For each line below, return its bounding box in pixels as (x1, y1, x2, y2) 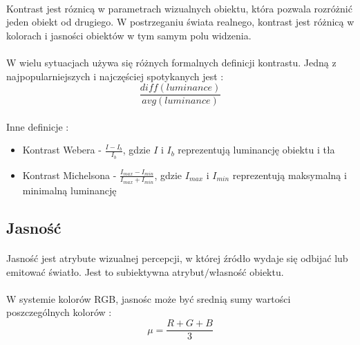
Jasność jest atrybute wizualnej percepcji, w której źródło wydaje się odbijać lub (6, 251, 348, 265)
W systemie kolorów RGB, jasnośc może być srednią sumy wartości (6, 291, 291, 306)
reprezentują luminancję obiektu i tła (178, 142, 335, 157)
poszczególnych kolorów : (6, 305, 112, 319)
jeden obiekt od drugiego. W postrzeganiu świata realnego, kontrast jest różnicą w (6, 15, 354, 29)
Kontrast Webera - (22, 142, 102, 157)
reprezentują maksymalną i (232, 167, 347, 182)
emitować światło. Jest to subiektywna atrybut (6, 264, 205, 279)
